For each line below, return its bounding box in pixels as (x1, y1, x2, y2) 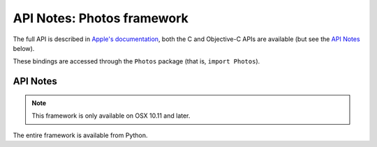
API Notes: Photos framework (13, 10, 188, 26)
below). (13, 44, 35, 52)
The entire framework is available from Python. (13, 131, 148, 139)
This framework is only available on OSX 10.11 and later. (31, 111, 191, 120)
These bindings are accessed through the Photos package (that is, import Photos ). (13, 57, 260, 65)
